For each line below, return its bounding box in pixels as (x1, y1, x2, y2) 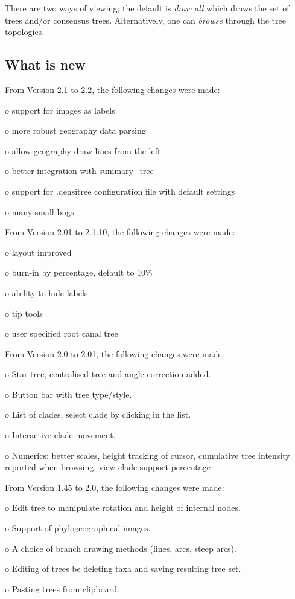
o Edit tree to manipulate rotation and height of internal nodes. (5, 501, 241, 514)
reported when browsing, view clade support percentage (5, 461, 211, 473)
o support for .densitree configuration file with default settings (5, 184, 235, 197)
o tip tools (5, 306, 43, 319)
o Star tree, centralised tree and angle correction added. (5, 367, 211, 380)
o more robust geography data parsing (5, 124, 146, 137)
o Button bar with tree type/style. (5, 387, 132, 400)
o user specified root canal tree (5, 327, 118, 340)
